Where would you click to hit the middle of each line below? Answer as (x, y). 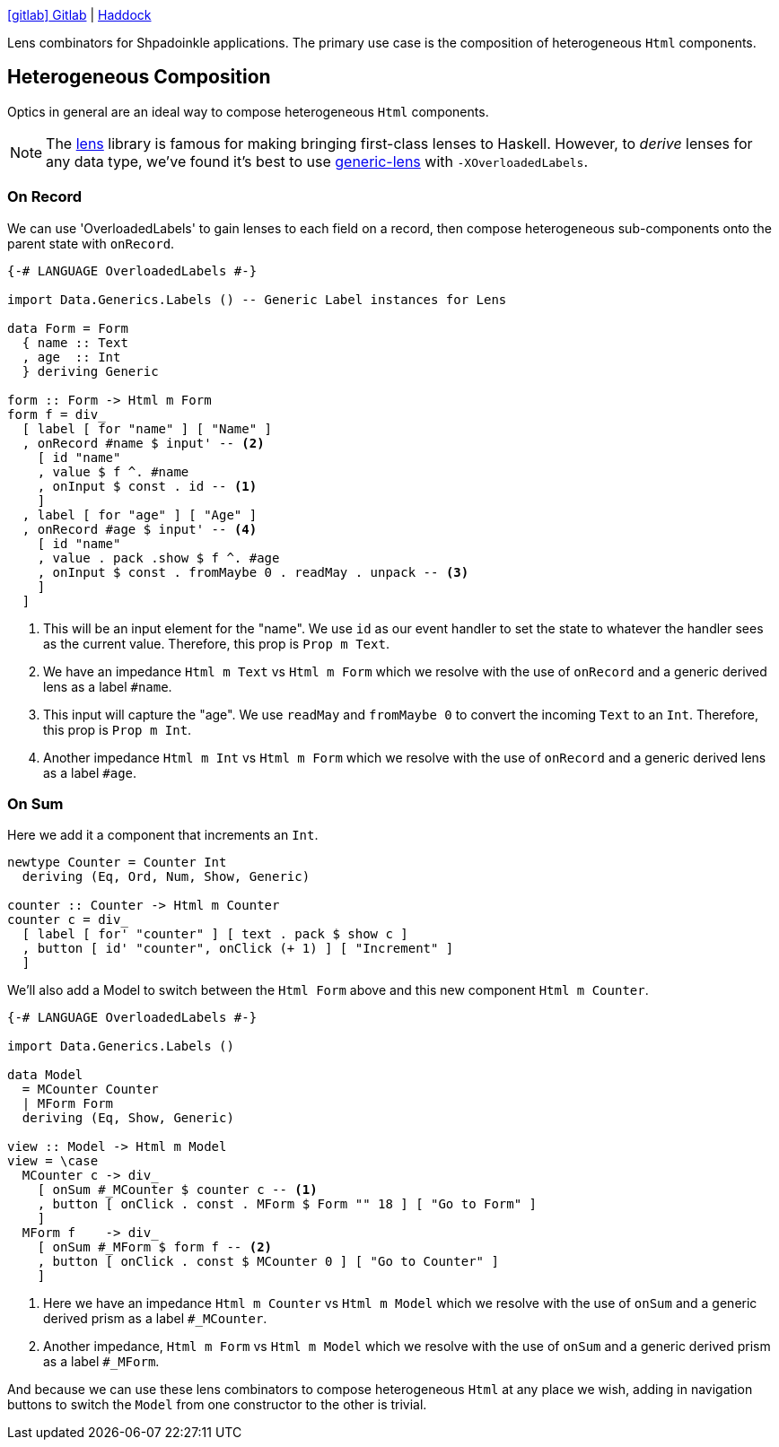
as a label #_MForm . (101, 1362)
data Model (45, 1075)
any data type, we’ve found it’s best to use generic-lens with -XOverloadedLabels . (317, 161)
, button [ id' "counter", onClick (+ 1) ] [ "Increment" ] (238, 949)
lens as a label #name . (108, 686)
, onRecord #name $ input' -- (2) (143, 443)
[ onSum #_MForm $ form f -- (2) (155, 1247)
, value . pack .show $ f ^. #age (158, 558)
